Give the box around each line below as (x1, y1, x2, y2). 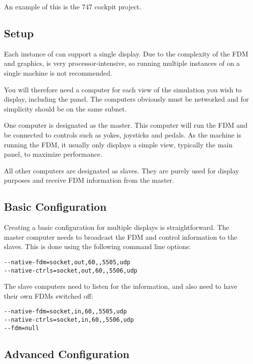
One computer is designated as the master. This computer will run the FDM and (4, 120, 248, 130)
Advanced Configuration (4, 346, 129, 361)
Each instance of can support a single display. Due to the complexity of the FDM (4, 48, 249, 58)
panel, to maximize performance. (4, 149, 102, 159)
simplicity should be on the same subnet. (4, 103, 127, 113)
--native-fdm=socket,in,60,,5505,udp (4, 308, 127, 315)
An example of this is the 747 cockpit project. (4, 1, 142, 11)
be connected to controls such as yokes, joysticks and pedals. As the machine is (4, 129, 242, 140)
